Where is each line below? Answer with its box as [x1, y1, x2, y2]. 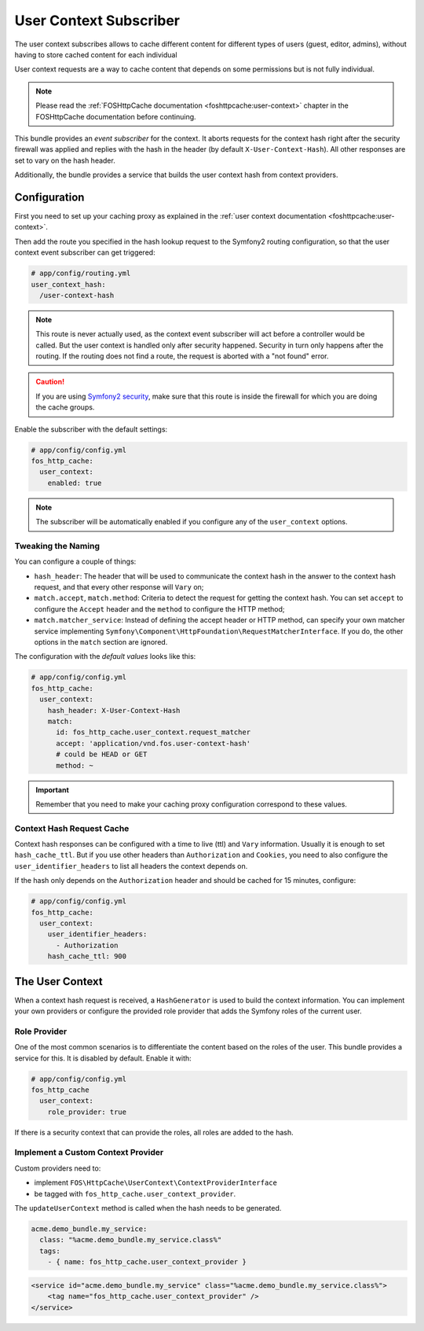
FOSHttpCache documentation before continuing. [35, 112, 196, 121]
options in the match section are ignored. [34, 638, 168, 647]
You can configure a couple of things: [14, 557, 137, 566]
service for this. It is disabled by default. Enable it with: [14, 1053, 192, 1063]
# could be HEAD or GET [56, 750, 148, 759]
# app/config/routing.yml [31, 269, 131, 278]
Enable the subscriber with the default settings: [14, 425, 168, 434]
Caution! [35, 377, 65, 387]
